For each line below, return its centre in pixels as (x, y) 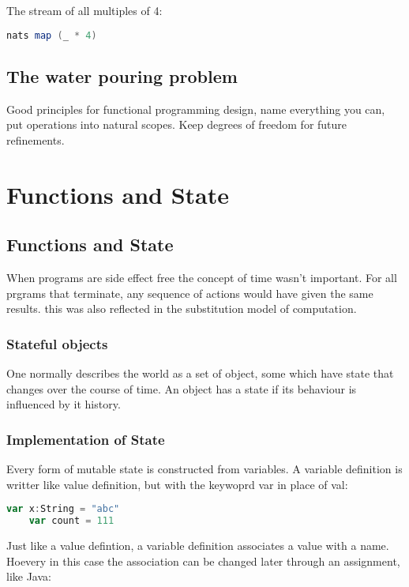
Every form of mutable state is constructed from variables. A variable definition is (204, 469)
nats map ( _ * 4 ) (52, 35)
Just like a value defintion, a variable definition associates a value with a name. (198, 545)
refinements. (36, 139)
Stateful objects (57, 343)
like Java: (29, 576)
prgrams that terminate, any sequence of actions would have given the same (190, 293)
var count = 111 (71, 521)
